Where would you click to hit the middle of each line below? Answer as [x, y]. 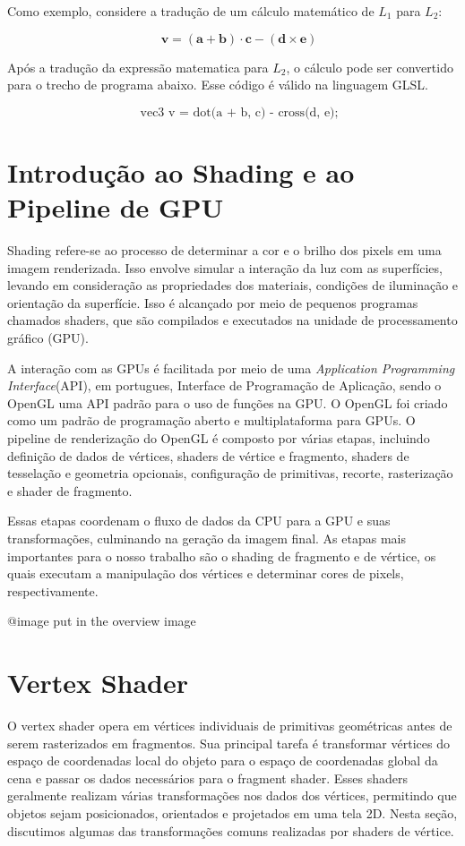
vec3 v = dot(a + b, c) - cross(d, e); [239, 112]
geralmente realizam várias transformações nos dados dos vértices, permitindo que [232, 795]
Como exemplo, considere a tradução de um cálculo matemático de [191, 11]
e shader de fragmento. [70, 490]
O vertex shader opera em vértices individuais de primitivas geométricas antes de [230, 726]
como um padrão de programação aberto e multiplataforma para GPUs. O [211, 420]
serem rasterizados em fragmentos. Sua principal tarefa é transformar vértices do [228, 743]
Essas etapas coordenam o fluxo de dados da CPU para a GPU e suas [199, 521]
